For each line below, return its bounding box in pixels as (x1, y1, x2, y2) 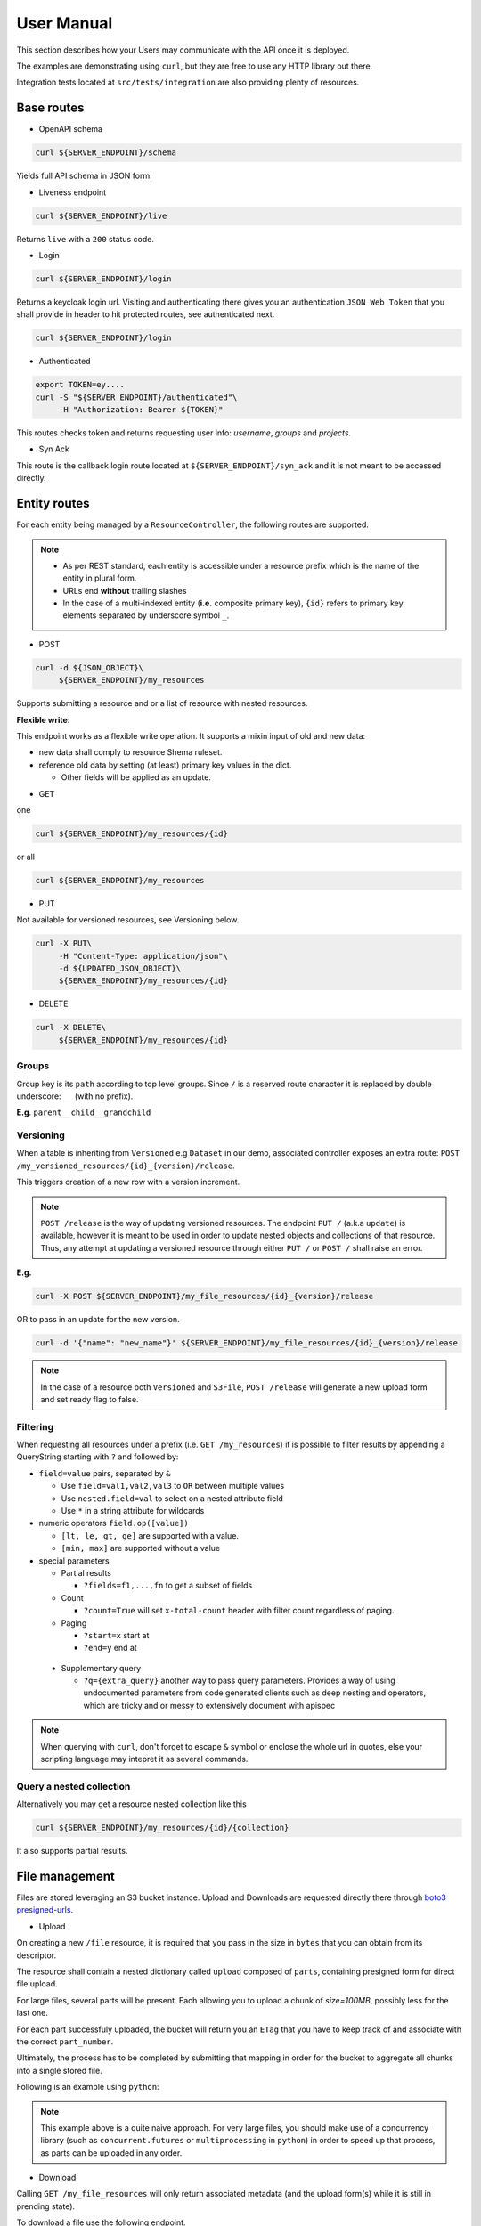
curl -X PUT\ (35, 938, 93, 948)
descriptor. (16, 1950, 57, 1961)
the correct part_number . (16, 2035, 114, 2047)
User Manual (16, 13, 113, 33)
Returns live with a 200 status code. (16, 233, 155, 244)
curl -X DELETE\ (35, 1022, 107, 1033)
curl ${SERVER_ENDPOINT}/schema (35, 148, 177, 158)
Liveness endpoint (38, 187, 107, 198)
